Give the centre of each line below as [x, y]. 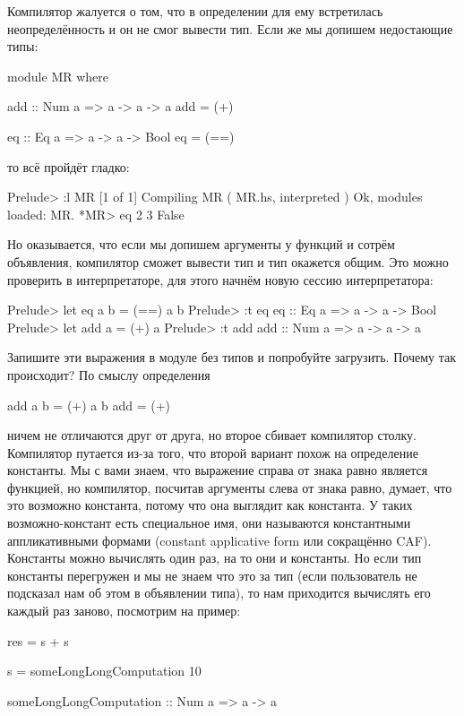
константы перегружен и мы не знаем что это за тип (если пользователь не [212, 575]
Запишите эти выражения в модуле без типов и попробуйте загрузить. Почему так [232, 357]
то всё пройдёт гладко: [69, 166]
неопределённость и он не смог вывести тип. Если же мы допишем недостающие [230, 28]
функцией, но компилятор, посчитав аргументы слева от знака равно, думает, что [230, 487]
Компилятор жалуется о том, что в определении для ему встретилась [195, 11]
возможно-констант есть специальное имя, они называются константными [209, 523]
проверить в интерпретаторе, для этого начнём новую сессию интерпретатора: [220, 279]
